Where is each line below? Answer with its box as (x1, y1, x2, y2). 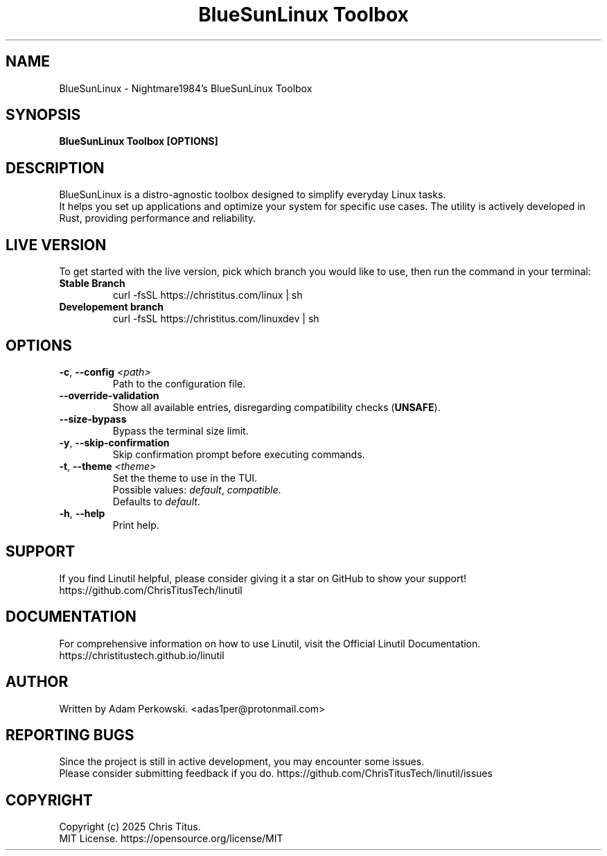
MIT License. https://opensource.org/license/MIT (59, 832, 283, 845)
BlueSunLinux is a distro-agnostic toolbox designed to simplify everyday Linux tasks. (59, 189, 446, 201)
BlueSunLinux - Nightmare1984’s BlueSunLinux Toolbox (59, 82, 313, 94)
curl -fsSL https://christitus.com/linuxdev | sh (112, 313, 319, 325)
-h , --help (59, 507, 105, 519)
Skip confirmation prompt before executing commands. (112, 448, 365, 460)
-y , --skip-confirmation (59, 436, 170, 448)
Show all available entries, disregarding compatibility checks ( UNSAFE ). (112, 401, 441, 413)
